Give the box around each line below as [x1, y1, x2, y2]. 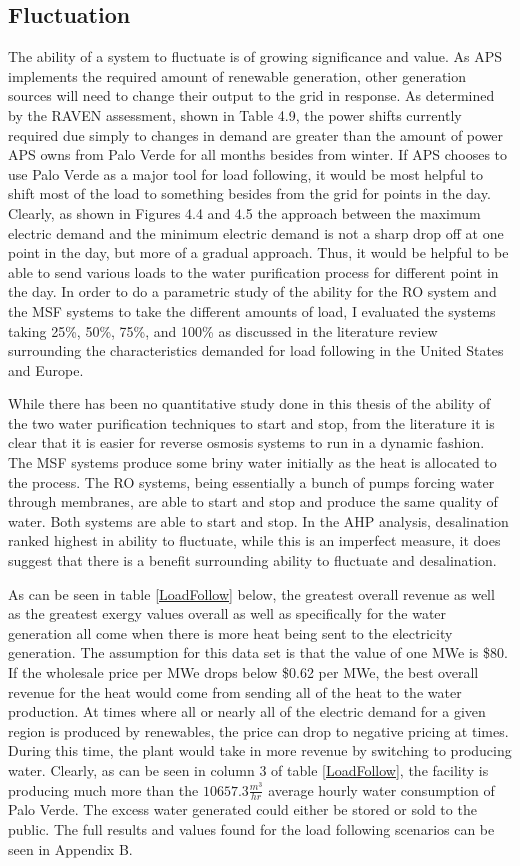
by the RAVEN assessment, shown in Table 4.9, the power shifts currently [8, 104, 462, 125]
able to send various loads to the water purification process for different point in [8, 261, 499, 282]
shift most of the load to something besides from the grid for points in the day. [8, 183, 491, 204]
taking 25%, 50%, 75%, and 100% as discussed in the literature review [8, 320, 438, 341]
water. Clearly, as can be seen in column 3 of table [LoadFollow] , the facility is [8, 759, 489, 780]
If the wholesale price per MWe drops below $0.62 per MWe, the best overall [8, 662, 479, 683]
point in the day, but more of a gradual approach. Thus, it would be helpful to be [8, 242, 509, 263]
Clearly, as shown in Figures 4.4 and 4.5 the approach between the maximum [8, 202, 481, 223]
